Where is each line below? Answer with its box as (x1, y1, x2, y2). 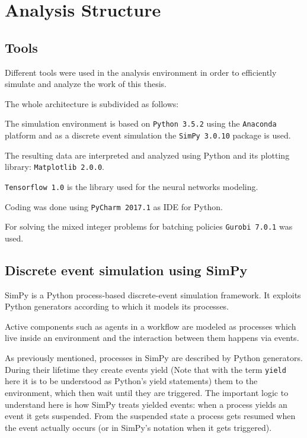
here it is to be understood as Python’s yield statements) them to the (5, 375, 258, 387)
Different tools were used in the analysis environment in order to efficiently (5, 66, 277, 78)
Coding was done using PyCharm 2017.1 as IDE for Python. (5, 200, 223, 212)
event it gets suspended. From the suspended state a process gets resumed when (5, 410, 296, 422)
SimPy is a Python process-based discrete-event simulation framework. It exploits (5, 288, 301, 301)
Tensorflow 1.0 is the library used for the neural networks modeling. (5, 180, 258, 192)
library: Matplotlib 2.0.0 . (5, 160, 104, 173)
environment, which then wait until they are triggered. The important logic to (5, 386, 289, 398)
